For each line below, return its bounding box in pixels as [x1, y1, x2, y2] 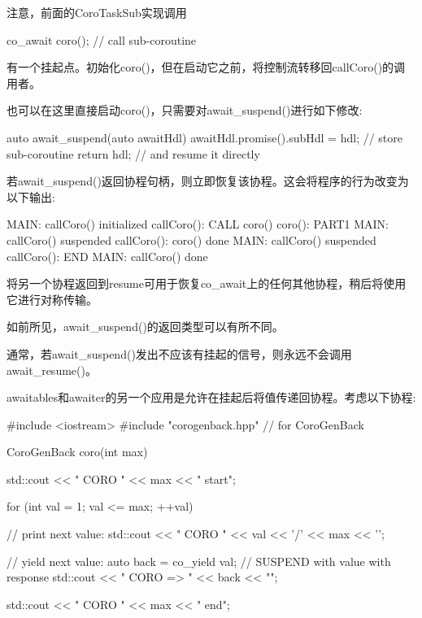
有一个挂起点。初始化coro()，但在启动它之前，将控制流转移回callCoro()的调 [7, 59, 406, 76]
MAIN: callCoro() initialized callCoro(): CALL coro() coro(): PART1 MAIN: [7, 215, 389, 233]
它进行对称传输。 [7, 290, 98, 307]
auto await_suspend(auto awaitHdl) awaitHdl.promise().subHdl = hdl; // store [7, 128, 403, 146]
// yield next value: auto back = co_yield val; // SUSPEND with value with [7, 552, 391, 569]
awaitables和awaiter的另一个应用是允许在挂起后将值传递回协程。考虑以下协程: [7, 389, 416, 406]
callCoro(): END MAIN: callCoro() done [7, 247, 208, 264]
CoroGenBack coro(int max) [7, 443, 148, 460]
